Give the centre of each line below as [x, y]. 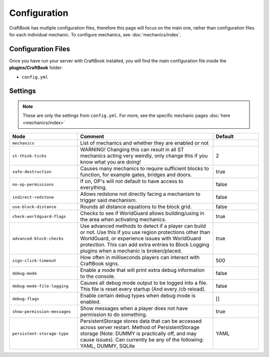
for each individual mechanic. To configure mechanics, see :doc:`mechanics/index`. [95, 34]
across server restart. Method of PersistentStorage [140, 327]
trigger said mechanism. [108, 200]
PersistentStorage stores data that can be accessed [141, 321]
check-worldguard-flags [39, 216]
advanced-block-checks [38, 238]
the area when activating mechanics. [123, 220]
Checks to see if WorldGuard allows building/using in [142, 213]
